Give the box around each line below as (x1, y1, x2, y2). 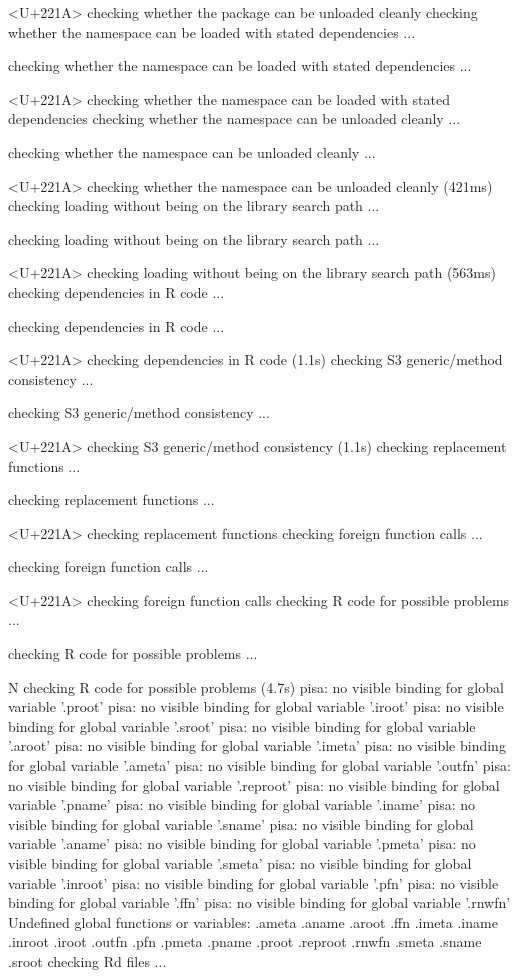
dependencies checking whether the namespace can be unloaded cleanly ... (8, 108, 461, 129)
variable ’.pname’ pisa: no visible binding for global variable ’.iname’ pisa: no (8, 794, 476, 815)
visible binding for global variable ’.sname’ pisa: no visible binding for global (8, 813, 474, 834)
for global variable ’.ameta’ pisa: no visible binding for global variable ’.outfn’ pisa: (8, 755, 511, 776)
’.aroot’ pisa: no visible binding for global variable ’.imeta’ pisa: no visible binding (8, 735, 506, 756)
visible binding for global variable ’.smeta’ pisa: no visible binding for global (8, 853, 472, 873)
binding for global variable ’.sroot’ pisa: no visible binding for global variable (8, 715, 476, 736)
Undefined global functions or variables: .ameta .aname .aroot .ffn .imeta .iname (8, 911, 498, 932)
